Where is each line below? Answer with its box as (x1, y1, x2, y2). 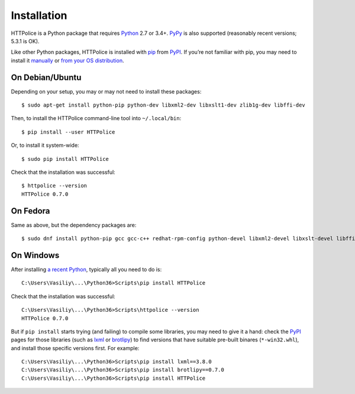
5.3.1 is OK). (11, 37, 40, 44)
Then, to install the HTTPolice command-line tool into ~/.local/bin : (11, 115, 182, 122)
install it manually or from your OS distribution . (11, 57, 124, 64)
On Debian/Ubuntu (11, 72, 82, 82)
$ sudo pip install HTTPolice (21, 156, 109, 162)
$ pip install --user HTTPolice (21, 128, 115, 135)
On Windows (11, 250, 60, 260)
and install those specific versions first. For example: (11, 344, 140, 351)
